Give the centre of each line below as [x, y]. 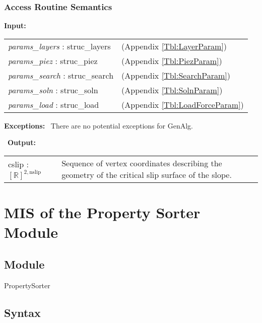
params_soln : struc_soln [53, 90]
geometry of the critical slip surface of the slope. [147, 175]
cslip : [18, 164]
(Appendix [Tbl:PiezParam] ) [172, 60]
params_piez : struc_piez [53, 60]
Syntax [22, 312]
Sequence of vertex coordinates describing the [142, 163]
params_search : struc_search [61, 75]
